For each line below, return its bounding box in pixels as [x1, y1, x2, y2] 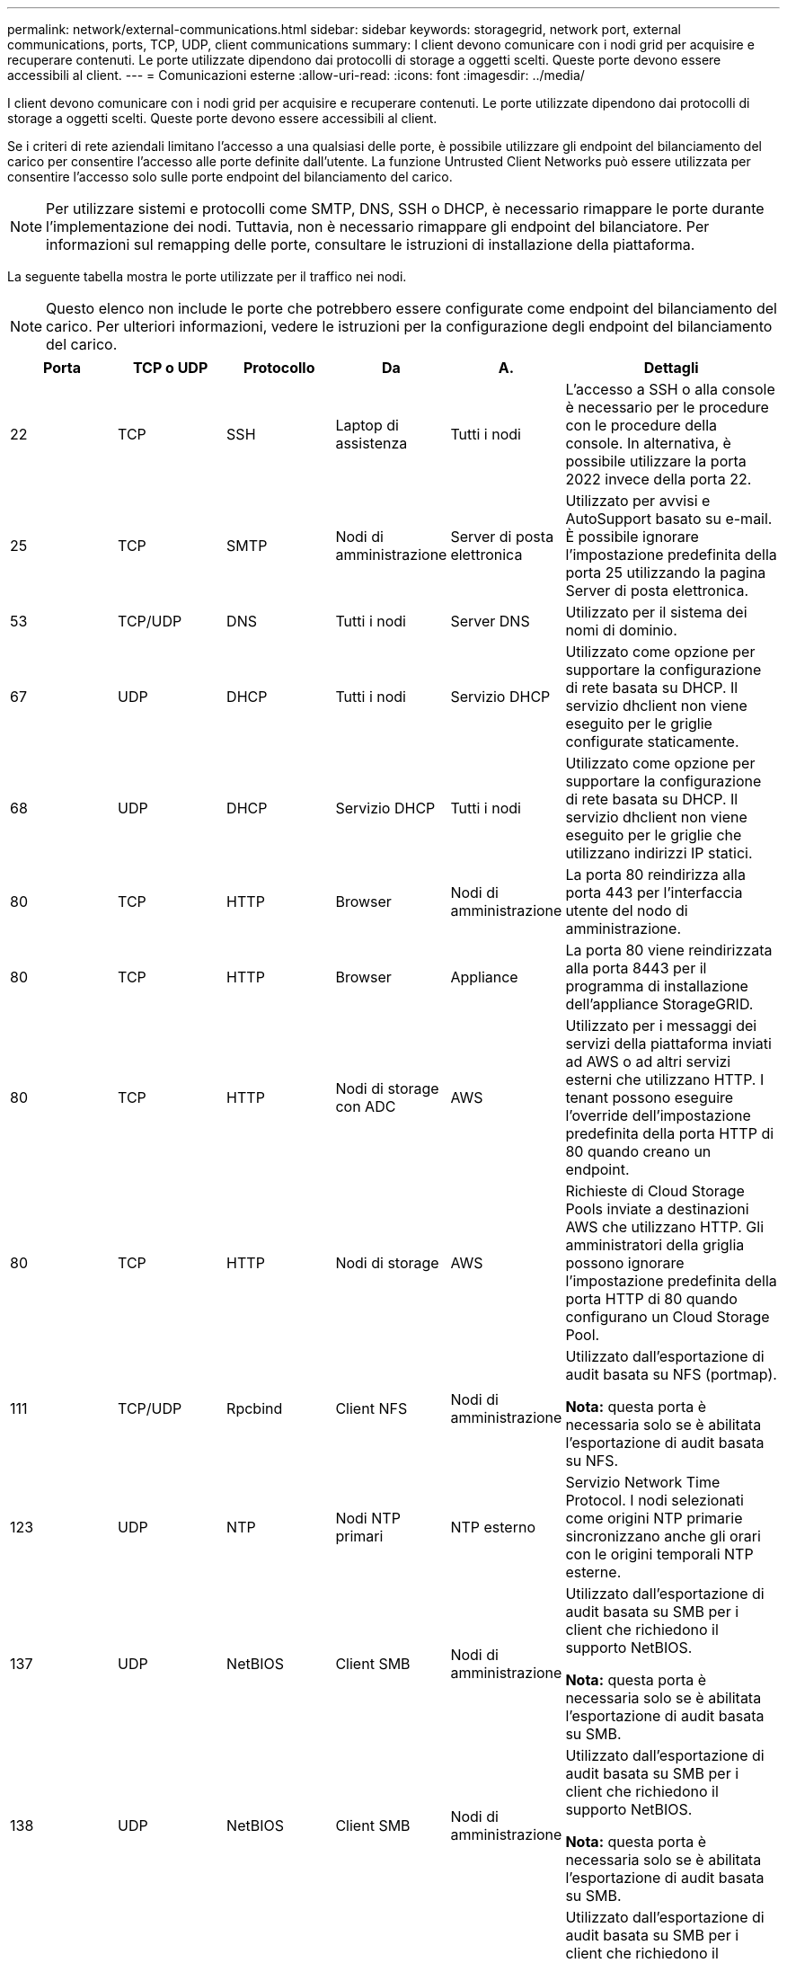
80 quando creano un [565, 1142, 712, 1160]
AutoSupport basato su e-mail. [565, 510, 773, 528]
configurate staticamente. [565, 733, 739, 751]
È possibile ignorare [565, 528, 699, 546]
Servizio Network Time [565, 1473, 721, 1491]
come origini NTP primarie [565, 1509, 743, 1527]
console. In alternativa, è [565, 434, 731, 452]
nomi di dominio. [565, 621, 677, 639]
